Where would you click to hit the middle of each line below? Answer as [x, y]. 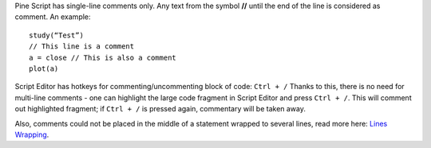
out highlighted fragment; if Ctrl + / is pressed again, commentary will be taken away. [160, 109]
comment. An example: [53, 17]
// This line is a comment [82, 47]
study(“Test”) [56, 35]
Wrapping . [32, 134]
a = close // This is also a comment [103, 57]
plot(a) [44, 68]
